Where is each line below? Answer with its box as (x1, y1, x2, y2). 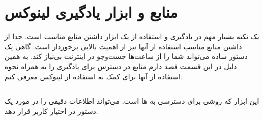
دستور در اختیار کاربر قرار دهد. (5, 106, 98, 116)
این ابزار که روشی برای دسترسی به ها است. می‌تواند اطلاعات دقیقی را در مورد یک (5, 96, 259, 106)
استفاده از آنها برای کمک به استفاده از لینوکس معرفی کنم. (5, 71, 183, 81)
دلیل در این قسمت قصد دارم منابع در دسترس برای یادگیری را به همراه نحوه (5, 61, 237, 71)
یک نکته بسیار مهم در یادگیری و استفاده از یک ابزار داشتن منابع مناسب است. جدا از (5, 31, 259, 42)
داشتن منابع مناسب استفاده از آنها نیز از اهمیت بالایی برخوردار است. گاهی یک (5, 41, 242, 51)
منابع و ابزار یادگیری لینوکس (5, 2, 178, 22)
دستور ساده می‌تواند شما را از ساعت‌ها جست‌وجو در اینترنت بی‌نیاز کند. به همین (5, 51, 248, 62)
